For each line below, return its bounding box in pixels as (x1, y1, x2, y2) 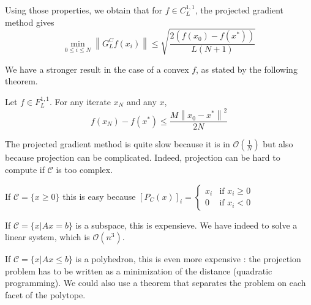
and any (126, 95, 157, 108)
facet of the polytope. (5, 288, 86, 301)
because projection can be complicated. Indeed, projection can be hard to (5, 151, 280, 164)
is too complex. (56, 163, 113, 175)
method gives (5, 15, 54, 28)
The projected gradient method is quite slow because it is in (5, 138, 230, 150)
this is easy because (62, 189, 136, 202)
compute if (5, 163, 45, 175)
